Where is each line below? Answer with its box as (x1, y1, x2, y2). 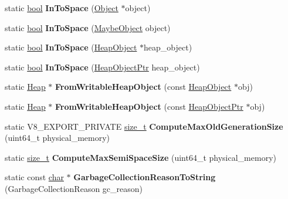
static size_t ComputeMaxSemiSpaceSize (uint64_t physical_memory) (5, 151, 276, 163)
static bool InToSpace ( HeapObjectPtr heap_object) (5, 60, 200, 73)
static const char (5, 171, 64, 183)
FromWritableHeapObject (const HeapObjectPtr (55, 100, 243, 112)
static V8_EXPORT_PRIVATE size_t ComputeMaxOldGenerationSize (5, 120, 283, 132)
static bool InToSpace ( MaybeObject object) (5, 21, 171, 33)
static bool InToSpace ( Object (5, 2, 118, 14)
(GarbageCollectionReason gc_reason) (5, 182, 143, 194)
